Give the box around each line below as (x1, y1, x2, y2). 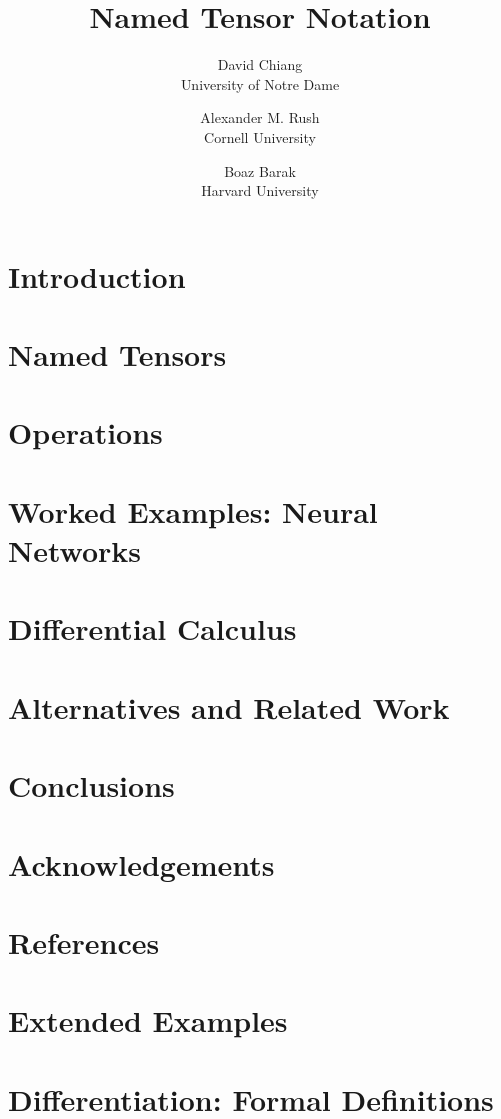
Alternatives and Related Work (8, 686, 450, 727)
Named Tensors (8, 334, 227, 375)
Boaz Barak (224, 160, 296, 181)
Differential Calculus (8, 608, 297, 649)
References (8, 921, 160, 962)
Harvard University (201, 180, 319, 201)
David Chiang (217, 54, 303, 75)
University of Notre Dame (180, 73, 340, 94)
